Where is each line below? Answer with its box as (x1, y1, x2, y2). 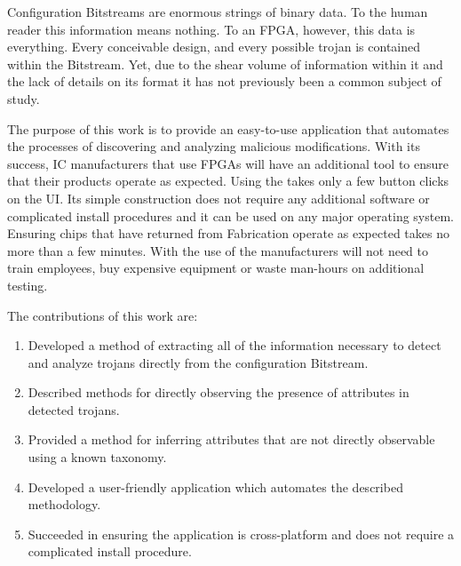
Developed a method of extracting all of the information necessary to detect (28, 336, 441, 355)
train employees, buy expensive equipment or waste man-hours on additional (7, 259, 425, 277)
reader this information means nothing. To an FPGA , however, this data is (7, 20, 416, 38)
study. (7, 89, 40, 108)
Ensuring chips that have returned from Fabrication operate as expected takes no (7, 224, 449, 243)
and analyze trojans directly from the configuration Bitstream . (28, 353, 369, 371)
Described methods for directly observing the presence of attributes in (28, 383, 409, 402)
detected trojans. (28, 400, 120, 419)
